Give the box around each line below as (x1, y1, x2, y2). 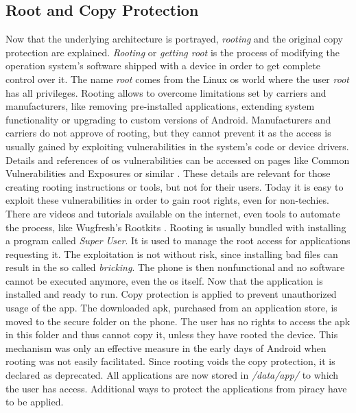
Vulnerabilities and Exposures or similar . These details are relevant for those (5, 166, 331, 180)
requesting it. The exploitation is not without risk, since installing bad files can (5, 246, 338, 261)
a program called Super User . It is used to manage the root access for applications (5, 233, 351, 248)
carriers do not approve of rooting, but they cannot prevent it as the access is (5, 126, 331, 140)
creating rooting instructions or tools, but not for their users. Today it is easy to (5, 179, 344, 193)
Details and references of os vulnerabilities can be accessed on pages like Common (5, 152, 350, 167)
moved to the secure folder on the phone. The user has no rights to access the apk (5, 314, 351, 328)
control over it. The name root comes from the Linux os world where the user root (5, 71, 349, 86)
